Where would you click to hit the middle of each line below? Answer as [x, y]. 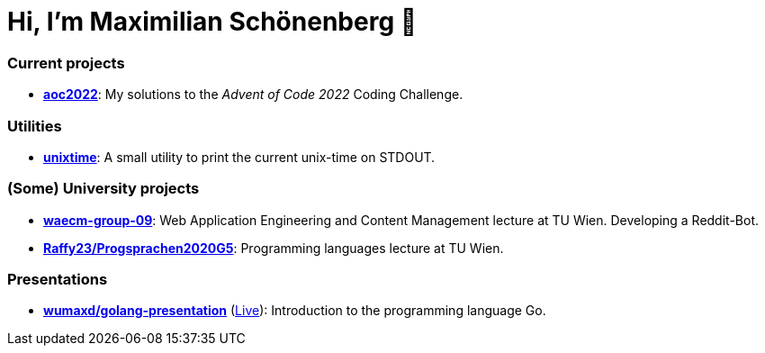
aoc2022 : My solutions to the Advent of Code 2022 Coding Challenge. [253, 95]
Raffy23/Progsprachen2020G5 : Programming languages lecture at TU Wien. [274, 248]
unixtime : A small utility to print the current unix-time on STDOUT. [239, 157]
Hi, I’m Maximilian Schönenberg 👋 [212, 22]
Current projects [66, 63]
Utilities [35, 126]
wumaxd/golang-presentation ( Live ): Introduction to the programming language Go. [295, 311]
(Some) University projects [103, 189]
